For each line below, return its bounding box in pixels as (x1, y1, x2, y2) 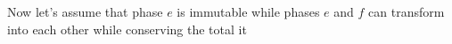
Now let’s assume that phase (7, 3, 163, 20)
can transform (368, 3, 445, 20)
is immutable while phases (177, 3, 320, 20)
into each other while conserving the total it (7, 19, 247, 38)
